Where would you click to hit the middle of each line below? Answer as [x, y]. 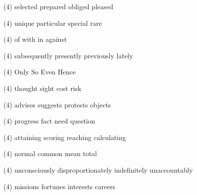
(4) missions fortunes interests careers [60, 186]
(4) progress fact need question [49, 121]
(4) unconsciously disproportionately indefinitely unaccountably [98, 169]
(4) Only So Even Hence [40, 72]
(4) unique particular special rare [53, 23]
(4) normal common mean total [50, 153]
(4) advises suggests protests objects [57, 104]
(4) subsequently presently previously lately [68, 55]
